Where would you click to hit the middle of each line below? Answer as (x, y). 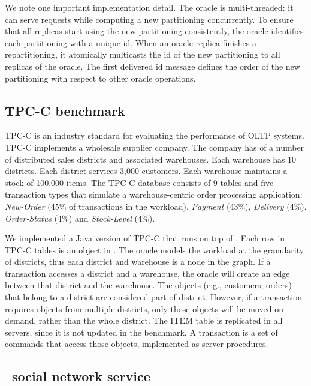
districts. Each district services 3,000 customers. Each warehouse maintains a (146, 171)
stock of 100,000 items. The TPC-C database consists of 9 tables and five (139, 182)
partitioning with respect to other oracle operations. (100, 78)
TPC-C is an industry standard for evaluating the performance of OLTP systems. (155, 135)
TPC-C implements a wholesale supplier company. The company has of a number (155, 147)
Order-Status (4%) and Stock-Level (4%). (80, 218)
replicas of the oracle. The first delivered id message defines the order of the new (153, 66)
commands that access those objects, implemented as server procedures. (137, 344)
